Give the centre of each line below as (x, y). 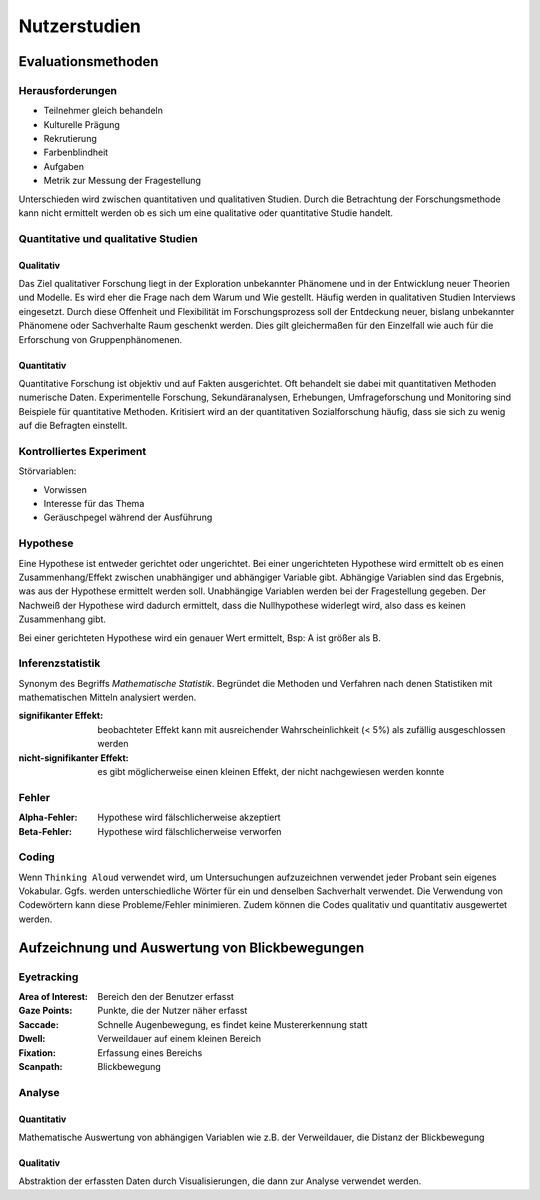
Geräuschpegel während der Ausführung (128, 517)
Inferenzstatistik (59, 663)
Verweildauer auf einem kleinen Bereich (179, 1039)
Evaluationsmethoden (88, 61)
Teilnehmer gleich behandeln (103, 111)
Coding (36, 857)
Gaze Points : (45, 1011)
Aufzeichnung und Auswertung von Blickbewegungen (191, 947)
